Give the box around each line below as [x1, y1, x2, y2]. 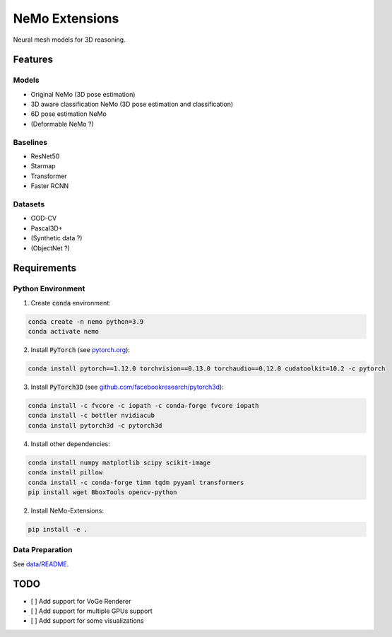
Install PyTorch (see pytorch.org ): [30, 346, 131, 354]
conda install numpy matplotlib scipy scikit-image [28, 458, 211, 467]
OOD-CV [30, 214, 57, 223]
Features [13, 54, 53, 66]
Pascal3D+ [30, 223, 63, 233]
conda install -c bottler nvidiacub [28, 411, 155, 420]
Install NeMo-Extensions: [30, 506, 104, 515]
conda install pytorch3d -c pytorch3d [28, 421, 162, 429]
